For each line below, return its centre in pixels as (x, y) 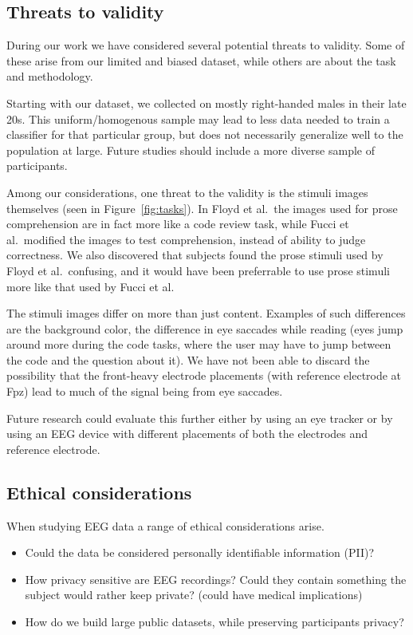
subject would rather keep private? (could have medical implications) (194, 595)
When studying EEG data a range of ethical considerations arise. (165, 525)
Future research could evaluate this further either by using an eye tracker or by (200, 418)
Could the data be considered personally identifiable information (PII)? (200, 552)
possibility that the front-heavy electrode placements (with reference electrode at (204, 375)
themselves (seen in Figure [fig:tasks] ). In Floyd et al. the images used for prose (202, 208)
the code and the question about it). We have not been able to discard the (188, 359)
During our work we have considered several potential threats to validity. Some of (206, 45)
